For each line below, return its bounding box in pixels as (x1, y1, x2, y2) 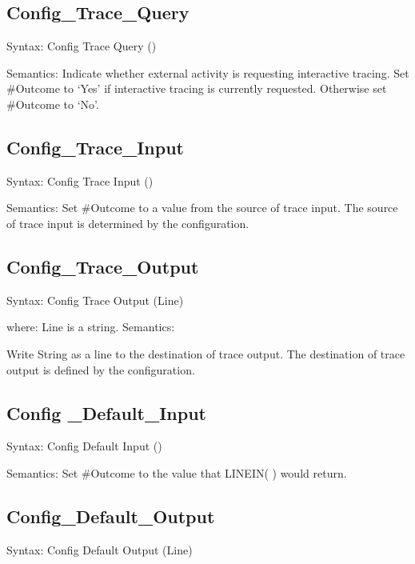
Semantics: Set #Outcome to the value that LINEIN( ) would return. (6, 464, 347, 481)
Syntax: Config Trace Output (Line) (6, 291, 184, 308)
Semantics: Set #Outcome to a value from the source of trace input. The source (6, 199, 398, 216)
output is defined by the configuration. (6, 361, 195, 378)
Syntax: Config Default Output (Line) (6, 541, 193, 558)
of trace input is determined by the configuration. (6, 214, 249, 231)
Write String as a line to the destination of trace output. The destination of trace (6, 345, 405, 362)
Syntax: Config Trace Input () (6, 172, 154, 189)
